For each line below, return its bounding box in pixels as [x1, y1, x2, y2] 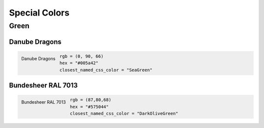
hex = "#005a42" [59, 60, 99, 66]
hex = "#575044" [70, 104, 109, 110]
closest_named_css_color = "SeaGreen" [59, 67, 153, 73]
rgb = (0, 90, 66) [59, 54, 104, 59]
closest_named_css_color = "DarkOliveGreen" [70, 110, 178, 116]
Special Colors [9, 7, 69, 18]
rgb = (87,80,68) [70, 97, 111, 103]
